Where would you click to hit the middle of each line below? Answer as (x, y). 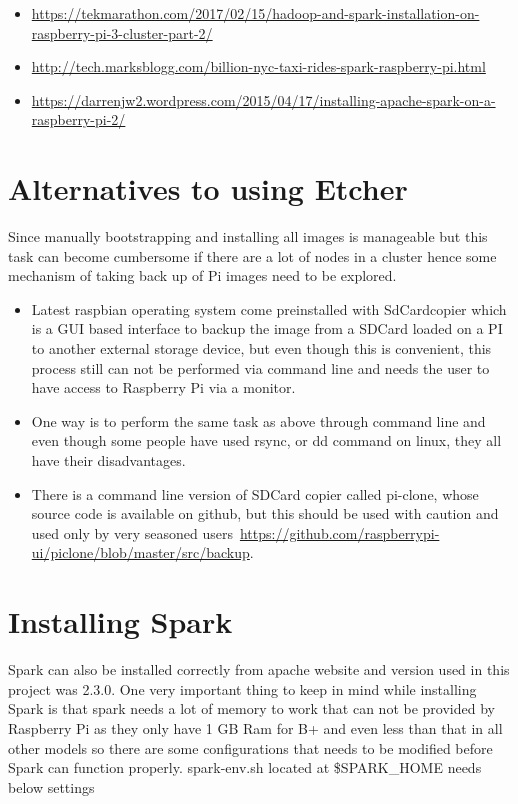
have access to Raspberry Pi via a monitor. (163, 387)
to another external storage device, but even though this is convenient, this (261, 348)
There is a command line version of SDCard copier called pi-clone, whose (255, 493)
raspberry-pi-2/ (78, 119)
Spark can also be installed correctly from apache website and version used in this (259, 669)
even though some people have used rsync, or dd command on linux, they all (266, 440)
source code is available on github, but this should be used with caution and (265, 513)
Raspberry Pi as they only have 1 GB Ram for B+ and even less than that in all (255, 727)
